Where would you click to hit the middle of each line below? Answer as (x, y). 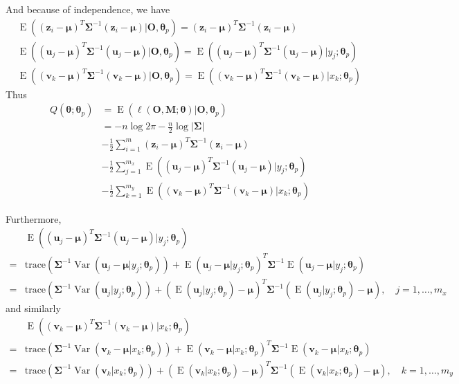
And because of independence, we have (88, 9)
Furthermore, (34, 218)
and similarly (33, 308)
